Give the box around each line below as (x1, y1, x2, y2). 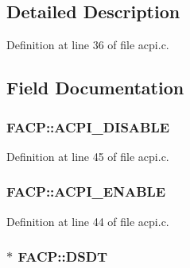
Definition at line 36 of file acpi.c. (6, 36, 169, 53)
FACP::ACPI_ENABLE (6, 182, 166, 201)
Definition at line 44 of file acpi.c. (6, 212, 169, 229)
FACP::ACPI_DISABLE (6, 117, 170, 136)
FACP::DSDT (17, 247, 108, 266)
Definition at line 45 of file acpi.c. (6, 147, 169, 164)
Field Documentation (6, 75, 184, 100)
